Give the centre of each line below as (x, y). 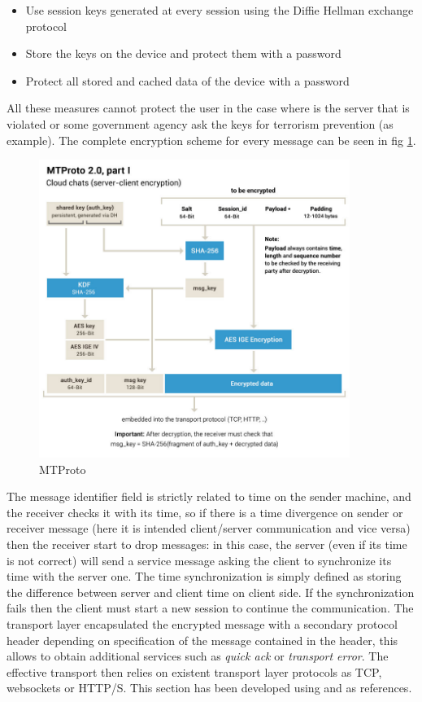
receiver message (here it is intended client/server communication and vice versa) (209, 528)
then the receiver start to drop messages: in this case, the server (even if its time (207, 544)
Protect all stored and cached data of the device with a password (187, 80)
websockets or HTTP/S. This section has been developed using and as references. (209, 688)
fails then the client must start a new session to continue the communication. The (210, 608)
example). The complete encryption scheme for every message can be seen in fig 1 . (211, 140)
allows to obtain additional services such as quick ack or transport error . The (198, 656)
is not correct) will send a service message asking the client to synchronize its (199, 560)
